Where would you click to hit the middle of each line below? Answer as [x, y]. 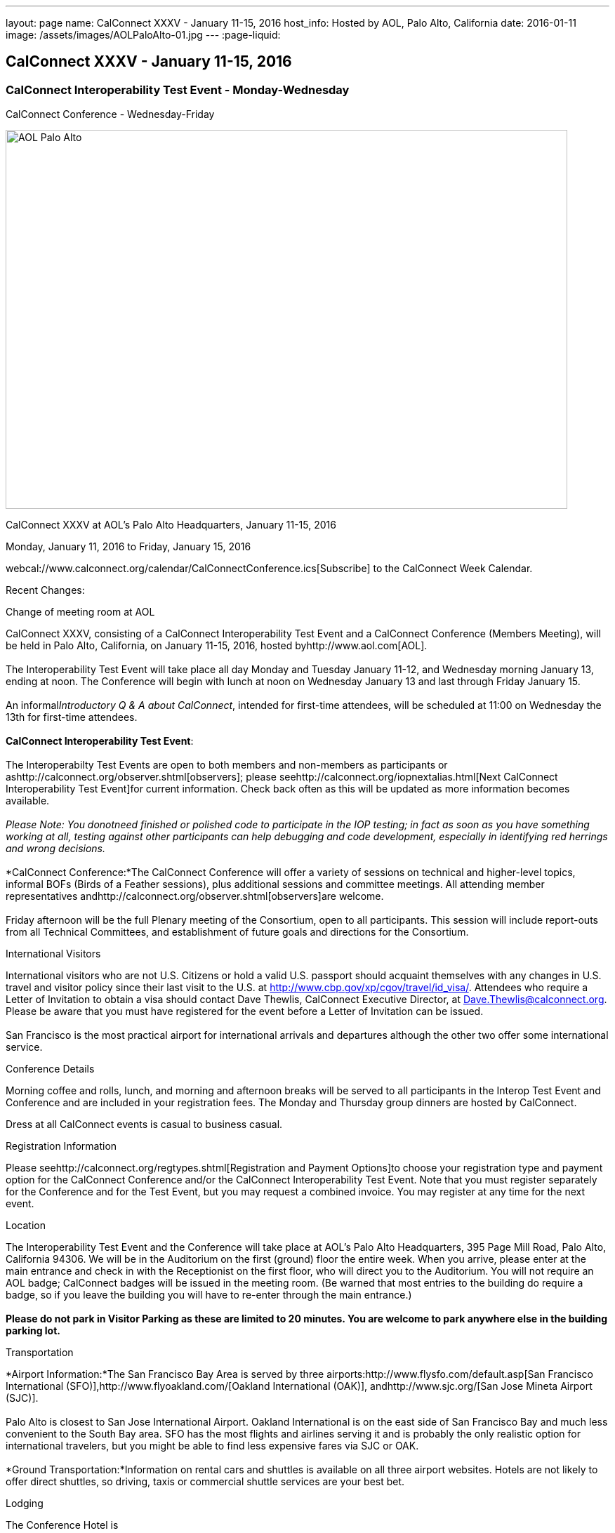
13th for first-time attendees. [72, 717]
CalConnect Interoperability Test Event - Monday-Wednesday [178, 89]
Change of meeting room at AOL [80, 612]
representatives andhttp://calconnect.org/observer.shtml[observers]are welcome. [195, 896]
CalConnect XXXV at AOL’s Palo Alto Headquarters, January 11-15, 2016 [171, 525]
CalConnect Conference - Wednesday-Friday [110, 114]
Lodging [25, 1504]
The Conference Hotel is [62, 1525]
